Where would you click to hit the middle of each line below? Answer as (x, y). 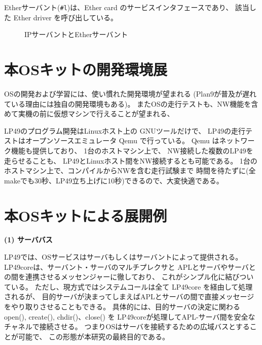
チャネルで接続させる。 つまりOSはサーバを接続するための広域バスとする (127, 326)
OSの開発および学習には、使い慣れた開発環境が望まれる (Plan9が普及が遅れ (130, 93)
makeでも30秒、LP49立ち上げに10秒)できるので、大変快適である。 (114, 180)
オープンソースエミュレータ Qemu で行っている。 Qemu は (122, 140)
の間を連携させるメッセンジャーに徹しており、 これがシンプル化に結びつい (129, 277)
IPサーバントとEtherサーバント (76, 34)
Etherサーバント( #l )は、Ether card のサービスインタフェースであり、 (119, 7)
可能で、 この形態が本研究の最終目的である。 (93, 336)
